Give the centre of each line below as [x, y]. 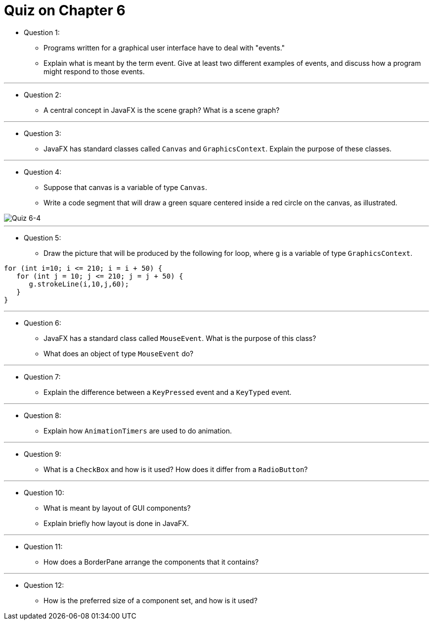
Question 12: [44, 585]
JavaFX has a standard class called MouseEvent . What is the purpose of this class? [180, 338]
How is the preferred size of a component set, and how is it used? [151, 600]
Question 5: [43, 238]
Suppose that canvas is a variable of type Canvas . [126, 187]
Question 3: [43, 133]
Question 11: [43, 546]
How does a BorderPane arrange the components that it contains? [151, 562]
